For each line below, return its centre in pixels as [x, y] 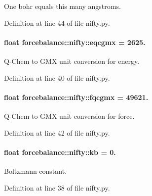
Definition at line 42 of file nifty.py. [57, 132]
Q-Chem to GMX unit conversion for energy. [72, 61]
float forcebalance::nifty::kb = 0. [60, 152]
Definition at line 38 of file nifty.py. [57, 187]
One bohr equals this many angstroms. [62, 6]
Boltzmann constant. [36, 171]
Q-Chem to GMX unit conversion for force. [69, 116]
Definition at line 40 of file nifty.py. [57, 77]
